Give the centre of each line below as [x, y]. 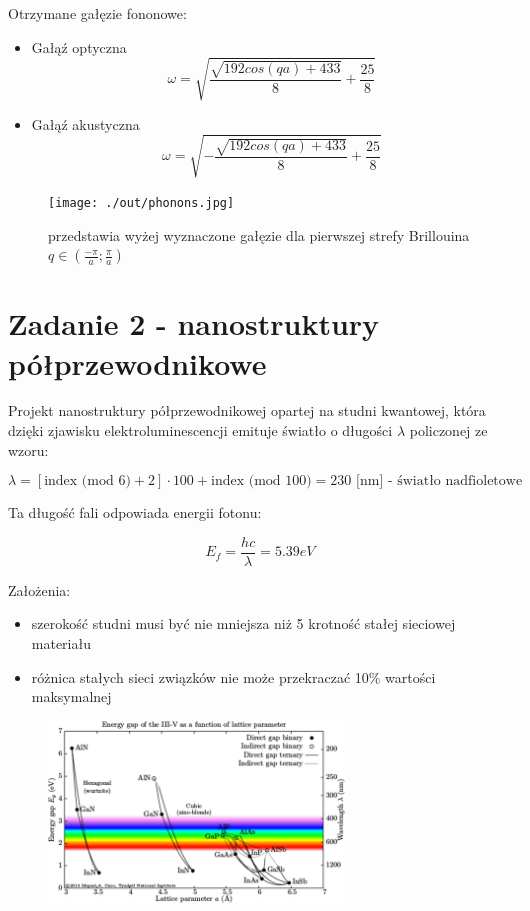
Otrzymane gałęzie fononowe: [97, 13]
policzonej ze [448, 430]
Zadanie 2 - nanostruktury [194, 323]
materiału [61, 643]
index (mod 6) [87, 481]
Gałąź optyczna [79, 46]
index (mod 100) [261, 481]
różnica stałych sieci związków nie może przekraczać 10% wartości [233, 676]
